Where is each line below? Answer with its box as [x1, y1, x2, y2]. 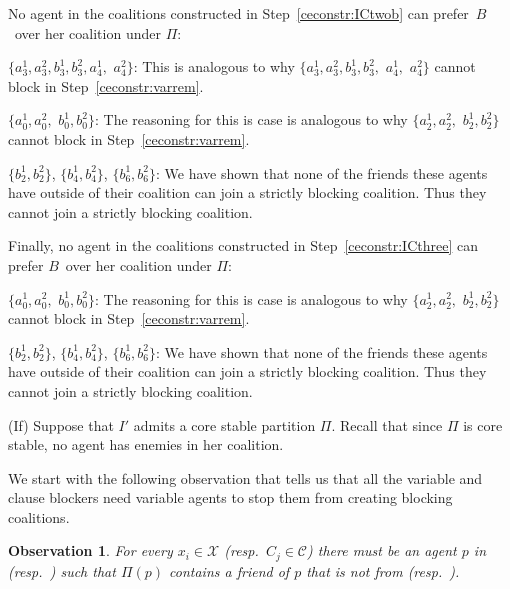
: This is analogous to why [133, 56, 295, 77]
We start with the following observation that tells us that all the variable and [8, 467, 483, 488]
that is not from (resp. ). [306, 560, 460, 581]
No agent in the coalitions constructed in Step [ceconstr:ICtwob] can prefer [8, 3, 469, 23]
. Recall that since [331, 414, 443, 435]
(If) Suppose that [8, 414, 114, 435]
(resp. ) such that [8, 560, 116, 581]
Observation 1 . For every [8, 540, 173, 561]
